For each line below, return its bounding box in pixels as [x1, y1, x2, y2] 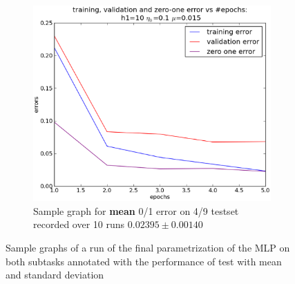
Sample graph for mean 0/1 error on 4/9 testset [33, 203, 239, 218]
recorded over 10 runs [33, 217, 125, 231]
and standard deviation [6, 267, 104, 282]
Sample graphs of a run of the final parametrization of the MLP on [6, 240, 290, 254]
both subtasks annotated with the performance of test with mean [6, 254, 282, 268]
